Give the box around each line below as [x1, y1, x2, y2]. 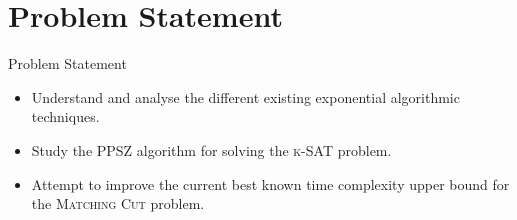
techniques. [31, 106, 100, 127]
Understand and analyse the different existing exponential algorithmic [31, 86, 460, 107]
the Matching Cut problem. [31, 193, 205, 214]
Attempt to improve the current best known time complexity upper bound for [31, 173, 510, 194]
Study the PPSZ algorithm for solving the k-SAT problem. [31, 139, 392, 160]
